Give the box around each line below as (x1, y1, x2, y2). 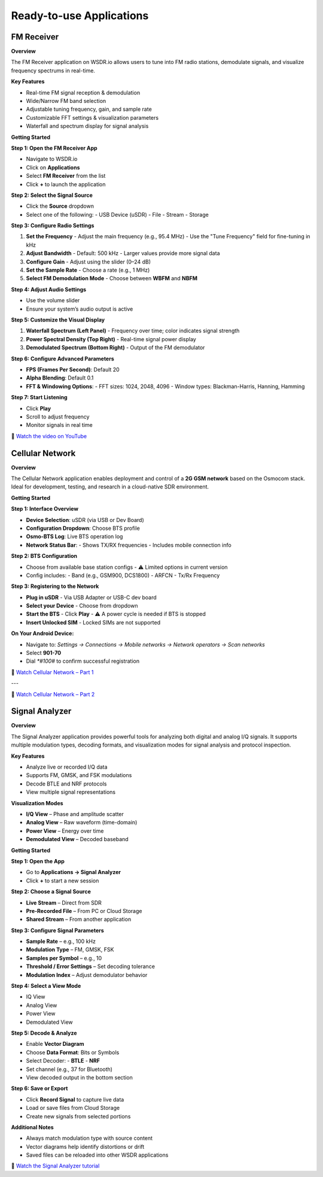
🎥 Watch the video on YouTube (11, 432, 87, 439)
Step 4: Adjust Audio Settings (11, 286, 87, 293)
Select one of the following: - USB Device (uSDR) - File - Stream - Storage (26, 211, 209, 218)
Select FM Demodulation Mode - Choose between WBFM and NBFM (26, 275, 197, 282)
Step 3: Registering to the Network (11, 583, 99, 590)
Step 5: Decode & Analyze (11, 1029, 77, 1036)
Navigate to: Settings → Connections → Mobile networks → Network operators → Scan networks (26, 641, 266, 648)
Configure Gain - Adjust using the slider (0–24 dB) (26, 258, 151, 265)
